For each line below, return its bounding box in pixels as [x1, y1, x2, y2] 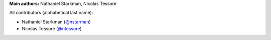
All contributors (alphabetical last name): [9, 10, 93, 16]
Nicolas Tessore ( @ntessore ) [22, 26, 82, 32]
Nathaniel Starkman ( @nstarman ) [22, 19, 91, 25]
